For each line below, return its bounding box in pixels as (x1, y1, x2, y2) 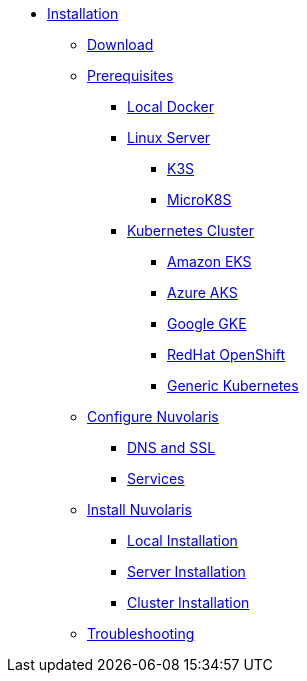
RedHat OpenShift (167, 346, 285, 363)
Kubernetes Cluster (127, 222, 254, 239)
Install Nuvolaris (87, 501, 192, 518)
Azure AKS (167, 284, 238, 301)
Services (127, 470, 185, 487)
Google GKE (167, 315, 247, 332)
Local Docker (127, 98, 214, 115)
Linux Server (127, 129, 211, 146)
